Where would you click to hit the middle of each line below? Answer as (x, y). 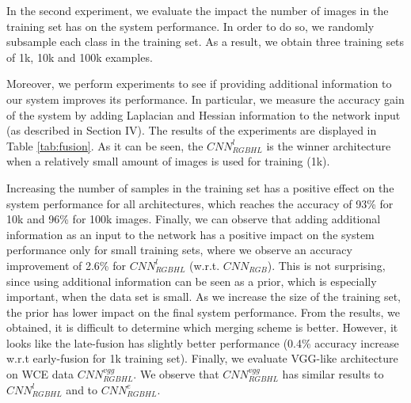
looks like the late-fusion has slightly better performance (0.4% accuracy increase (203, 342)
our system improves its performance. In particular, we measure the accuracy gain (205, 99)
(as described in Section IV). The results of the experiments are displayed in (192, 130)
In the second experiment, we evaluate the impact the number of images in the (198, 10)
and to (82, 389)
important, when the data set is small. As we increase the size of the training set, (204, 297)
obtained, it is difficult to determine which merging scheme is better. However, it (202, 327)
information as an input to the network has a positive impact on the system (190, 234)
